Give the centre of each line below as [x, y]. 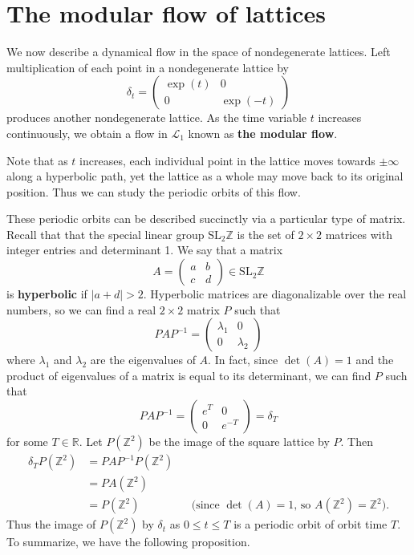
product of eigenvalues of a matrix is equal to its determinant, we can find [189, 375]
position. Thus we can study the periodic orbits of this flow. [154, 191]
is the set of [266, 234]
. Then [357, 442]
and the [375, 360]
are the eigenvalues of [143, 360]
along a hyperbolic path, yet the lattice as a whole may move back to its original [205, 176]
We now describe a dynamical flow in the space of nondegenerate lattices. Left [199, 52]
